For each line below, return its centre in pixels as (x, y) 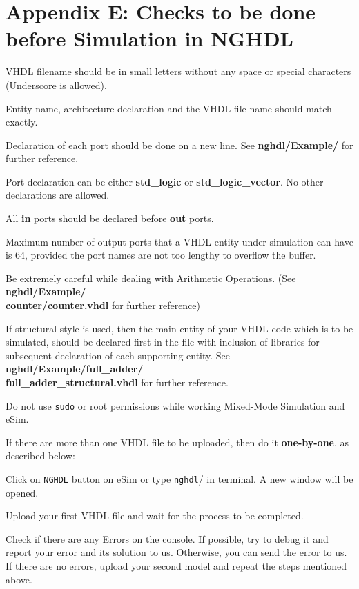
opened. (22, 492)
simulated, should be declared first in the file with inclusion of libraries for (163, 342)
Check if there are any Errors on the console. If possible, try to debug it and (167, 538)
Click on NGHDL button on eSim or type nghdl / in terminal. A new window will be (179, 479)
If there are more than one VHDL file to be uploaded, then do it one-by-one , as (177, 442)
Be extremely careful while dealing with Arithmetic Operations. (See (151, 278)
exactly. (22, 122)
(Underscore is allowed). (56, 84)
